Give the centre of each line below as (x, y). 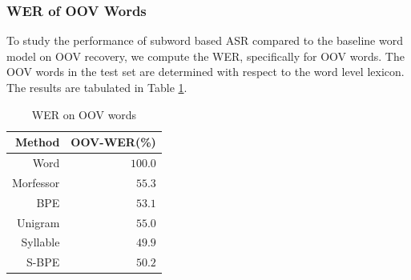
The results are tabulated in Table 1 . (97, 87)
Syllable (40, 242)
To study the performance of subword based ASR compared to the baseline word (205, 40)
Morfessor (36, 182)
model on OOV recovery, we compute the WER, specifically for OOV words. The (205, 56)
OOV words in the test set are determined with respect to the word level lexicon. (205, 72)
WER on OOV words (84, 114)
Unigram (38, 222)
